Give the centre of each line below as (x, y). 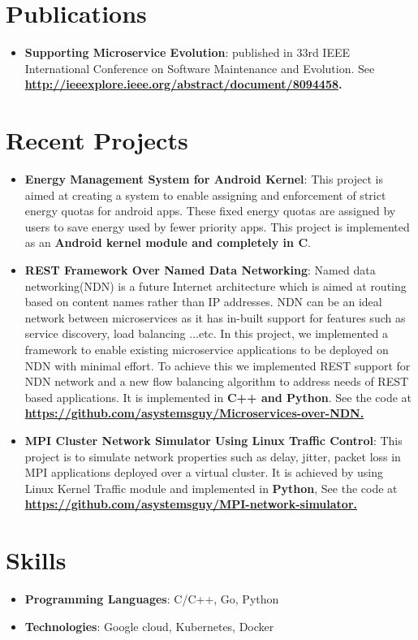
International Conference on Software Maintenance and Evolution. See (200, 68)
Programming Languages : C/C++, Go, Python (152, 599)
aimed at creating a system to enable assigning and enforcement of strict (205, 195)
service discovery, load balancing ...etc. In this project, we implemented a (206, 333)
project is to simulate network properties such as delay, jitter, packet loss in (213, 456)
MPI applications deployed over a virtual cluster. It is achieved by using (204, 472)
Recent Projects (97, 140)
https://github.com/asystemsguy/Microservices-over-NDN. (194, 413)
